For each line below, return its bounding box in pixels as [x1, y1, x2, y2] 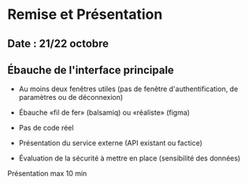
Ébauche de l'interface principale [7, 63, 175, 76]
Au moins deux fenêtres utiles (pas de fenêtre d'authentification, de [18, 84, 239, 94]
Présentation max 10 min [7, 169, 87, 178]
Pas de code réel [18, 123, 74, 133]
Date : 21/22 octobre [7, 37, 109, 50]
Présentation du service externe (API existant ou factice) [18, 138, 202, 148]
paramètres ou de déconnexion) [18, 93, 124, 102]
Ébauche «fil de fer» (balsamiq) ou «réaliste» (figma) [18, 108, 191, 117]
